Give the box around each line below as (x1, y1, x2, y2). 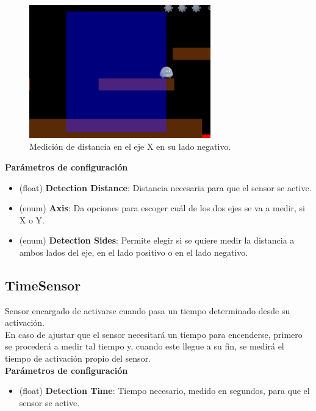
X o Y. (19, 213, 45, 226)
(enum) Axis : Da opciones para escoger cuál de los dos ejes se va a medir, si (19, 202, 305, 214)
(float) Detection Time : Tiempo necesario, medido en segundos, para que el (19, 384, 310, 397)
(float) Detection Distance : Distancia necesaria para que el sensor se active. (19, 181, 312, 194)
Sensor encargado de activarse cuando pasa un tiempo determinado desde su (5, 304, 290, 317)
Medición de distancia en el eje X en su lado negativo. (29, 140, 231, 153)
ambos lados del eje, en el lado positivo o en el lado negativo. (19, 245, 248, 258)
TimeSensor (5, 275, 81, 294)
